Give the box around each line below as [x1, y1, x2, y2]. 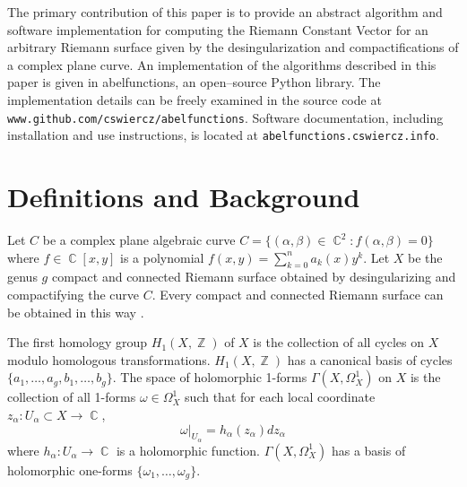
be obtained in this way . [7, 302, 144, 321]
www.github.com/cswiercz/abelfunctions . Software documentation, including [7, 108, 444, 126]
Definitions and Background [7, 178, 360, 215]
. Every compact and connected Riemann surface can [151, 284, 444, 303]
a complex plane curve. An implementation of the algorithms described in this [7, 55, 437, 74]
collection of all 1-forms [7, 387, 136, 406]
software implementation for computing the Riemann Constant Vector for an [7, 20, 428, 39]
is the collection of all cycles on [253, 333, 425, 352]
